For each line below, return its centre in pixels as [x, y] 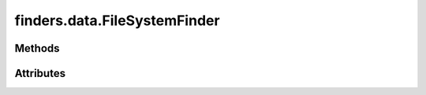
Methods [37, 48]
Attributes [40, 73]
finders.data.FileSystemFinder [117, 20]
